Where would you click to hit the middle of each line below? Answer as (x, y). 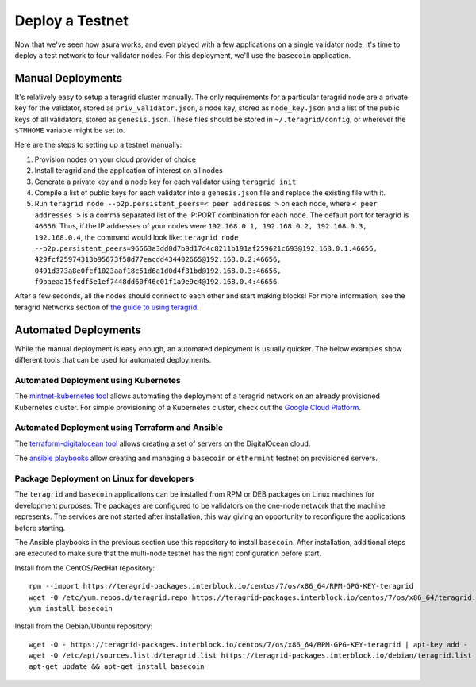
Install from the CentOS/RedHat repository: (84, 568)
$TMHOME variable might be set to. (70, 130)
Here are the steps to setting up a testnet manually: (98, 145)
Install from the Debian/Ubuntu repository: (84, 626)
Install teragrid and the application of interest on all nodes (129, 171)
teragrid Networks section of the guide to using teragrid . (107, 307)
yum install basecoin (71, 608)
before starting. (40, 528)
